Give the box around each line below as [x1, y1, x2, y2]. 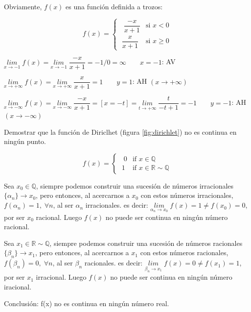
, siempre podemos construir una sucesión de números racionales [49, 238, 243, 248]
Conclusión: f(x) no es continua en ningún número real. [4, 298, 169, 308]
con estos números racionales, [140, 247, 228, 258]
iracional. [4, 282, 32, 292]
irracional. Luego [36, 272, 87, 282]
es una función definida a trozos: [66, 1, 163, 11]
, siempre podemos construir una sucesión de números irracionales [36, 180, 234, 191]
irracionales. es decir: [85, 200, 148, 210]
